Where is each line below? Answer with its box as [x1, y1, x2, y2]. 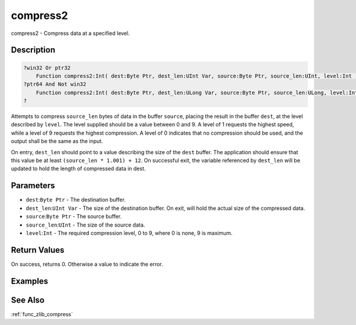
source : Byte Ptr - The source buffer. [26, 213, 122, 220]
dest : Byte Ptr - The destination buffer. [26, 196, 126, 203]
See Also [11, 295, 44, 305]
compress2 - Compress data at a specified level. [11, 30, 130, 37]
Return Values [11, 245, 65, 255]
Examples [11, 276, 49, 286]
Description [11, 45, 56, 55]
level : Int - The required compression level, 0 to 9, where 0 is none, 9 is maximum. [26, 229, 233, 237]
